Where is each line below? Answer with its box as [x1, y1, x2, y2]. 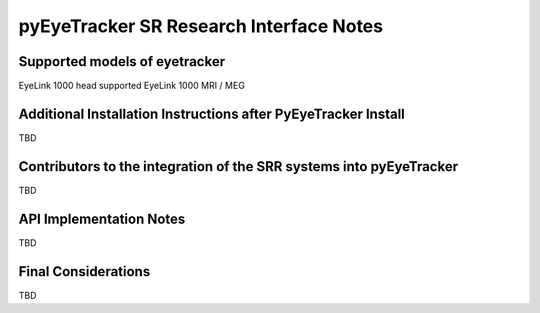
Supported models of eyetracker [18, 53, 225, 70]
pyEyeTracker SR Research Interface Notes [18, 15, 384, 37]
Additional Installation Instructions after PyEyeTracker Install [18, 105, 405, 122]
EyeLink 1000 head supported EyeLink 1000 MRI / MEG [18, 80, 245, 92]
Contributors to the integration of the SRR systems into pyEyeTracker [18, 158, 459, 175]
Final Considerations [18, 263, 151, 280]
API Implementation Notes [18, 210, 186, 227]
